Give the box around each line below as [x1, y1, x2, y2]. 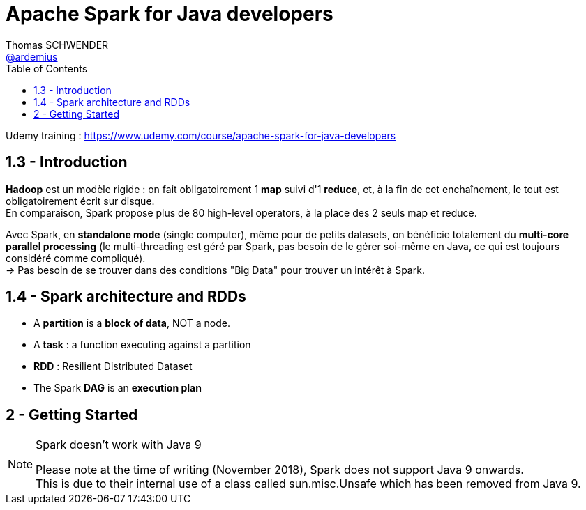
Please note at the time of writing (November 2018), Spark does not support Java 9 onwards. [36, 463, 524, 477]
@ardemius [6, 50, 58, 63]
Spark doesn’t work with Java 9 [36, 438, 202, 452]
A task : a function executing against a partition [33, 339, 251, 351]
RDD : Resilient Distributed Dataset [33, 360, 193, 373]
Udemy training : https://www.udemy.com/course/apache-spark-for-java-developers [6, 129, 396, 141]
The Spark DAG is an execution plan [33, 382, 202, 394]
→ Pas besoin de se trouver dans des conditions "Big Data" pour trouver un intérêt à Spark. [6, 263, 425, 276]
